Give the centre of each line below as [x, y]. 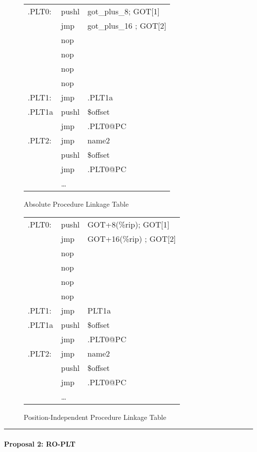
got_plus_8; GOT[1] [124, 11]
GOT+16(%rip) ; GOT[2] [132, 238]
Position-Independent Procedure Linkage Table [95, 417]
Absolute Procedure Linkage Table [76, 204]
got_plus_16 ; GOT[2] [127, 25]
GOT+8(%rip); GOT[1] [128, 224]
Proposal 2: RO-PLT [40, 443]
